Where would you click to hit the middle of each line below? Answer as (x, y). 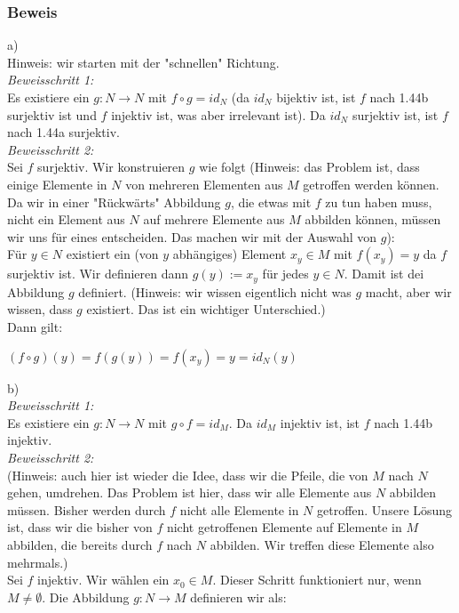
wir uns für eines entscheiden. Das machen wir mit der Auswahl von (192, 236)
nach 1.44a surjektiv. (63, 132)
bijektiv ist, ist (316, 97)
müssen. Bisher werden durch (87, 509)
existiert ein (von (112, 254)
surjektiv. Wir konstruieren (111, 167)
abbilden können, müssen (373, 219)
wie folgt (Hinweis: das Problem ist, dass (309, 167)
